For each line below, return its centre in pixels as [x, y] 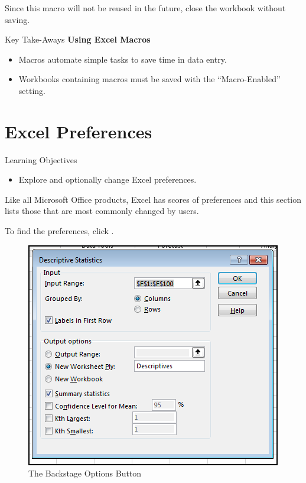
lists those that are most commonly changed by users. [102, 211]
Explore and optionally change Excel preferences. [108, 179]
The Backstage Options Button [85, 473]
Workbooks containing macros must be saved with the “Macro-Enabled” [149, 79]
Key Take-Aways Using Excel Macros [78, 39]
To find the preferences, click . [59, 231]
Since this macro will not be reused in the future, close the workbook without [145, 8]
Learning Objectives [41, 159]
